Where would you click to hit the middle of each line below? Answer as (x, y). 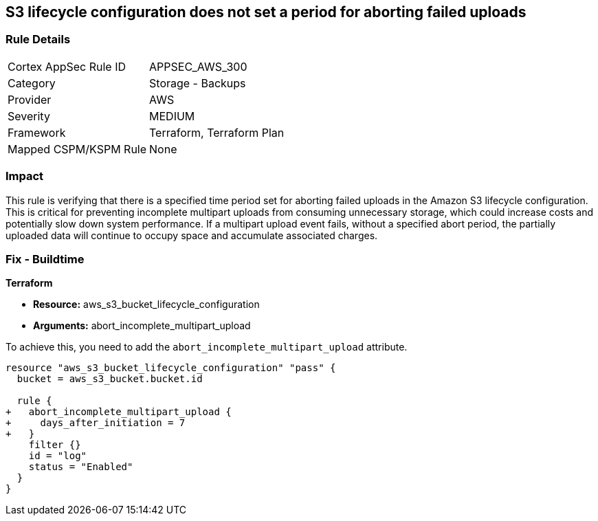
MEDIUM (172, 116)
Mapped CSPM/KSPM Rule (77, 149)
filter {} (55, 445)
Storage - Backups (198, 83)
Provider (30, 99)
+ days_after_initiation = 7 (96, 423)
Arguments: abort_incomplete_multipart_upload (142, 326)
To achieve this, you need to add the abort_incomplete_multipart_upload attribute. (207, 347)
